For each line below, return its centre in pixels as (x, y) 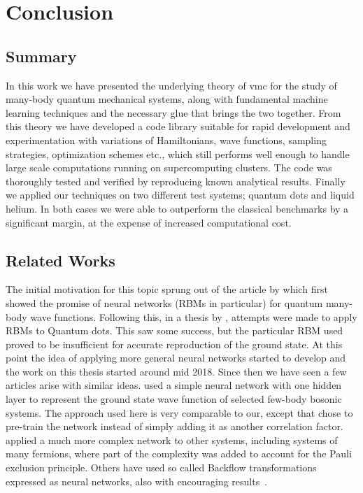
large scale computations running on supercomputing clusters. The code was (169, 167)
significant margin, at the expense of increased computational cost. (149, 222)
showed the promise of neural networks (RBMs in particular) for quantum (164, 302)
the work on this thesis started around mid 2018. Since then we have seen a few (176, 371)
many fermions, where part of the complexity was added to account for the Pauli (179, 453)
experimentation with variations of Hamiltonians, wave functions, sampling (166, 140)
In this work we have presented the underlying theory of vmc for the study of (171, 85)
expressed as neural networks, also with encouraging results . (137, 481)
